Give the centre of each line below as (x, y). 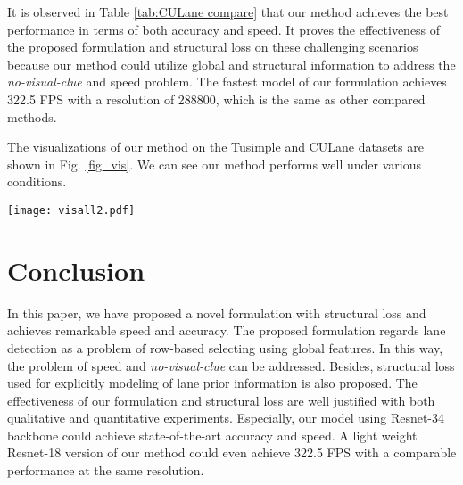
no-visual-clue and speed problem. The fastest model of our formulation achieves (227, 82)
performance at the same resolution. (106, 470)
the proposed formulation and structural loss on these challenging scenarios (213, 47)
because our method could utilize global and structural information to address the (231, 64)
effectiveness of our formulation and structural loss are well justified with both (221, 400)
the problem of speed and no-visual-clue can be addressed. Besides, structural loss (231, 365)
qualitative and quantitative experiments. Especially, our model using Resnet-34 (226, 418)
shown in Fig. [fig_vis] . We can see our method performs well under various (214, 164)
